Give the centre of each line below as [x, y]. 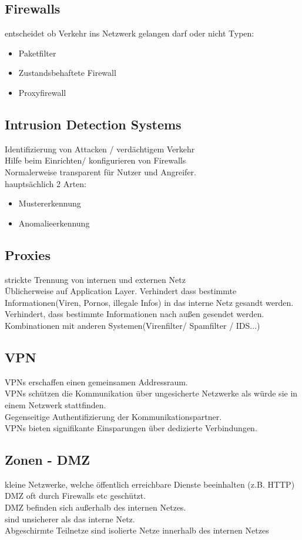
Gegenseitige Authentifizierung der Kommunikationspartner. [113, 416]
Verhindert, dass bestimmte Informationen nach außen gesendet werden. [135, 314]
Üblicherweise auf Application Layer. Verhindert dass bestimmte [121, 291]
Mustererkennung [50, 203]
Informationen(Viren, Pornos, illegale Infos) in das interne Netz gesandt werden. [149, 302]
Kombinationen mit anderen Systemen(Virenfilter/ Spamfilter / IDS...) [132, 325]
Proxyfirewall [42, 92]
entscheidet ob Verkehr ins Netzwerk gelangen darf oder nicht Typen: [130, 33]
